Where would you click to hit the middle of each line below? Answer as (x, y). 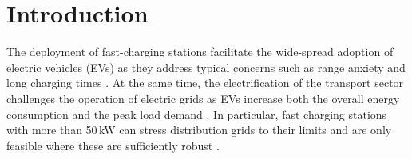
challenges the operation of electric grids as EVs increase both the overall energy (203, 98)
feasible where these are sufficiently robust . (113, 145)
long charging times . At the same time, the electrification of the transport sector (205, 83)
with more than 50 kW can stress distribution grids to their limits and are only (199, 130)
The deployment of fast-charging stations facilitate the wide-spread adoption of (200, 52)
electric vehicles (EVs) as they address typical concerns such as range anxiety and (206, 67)
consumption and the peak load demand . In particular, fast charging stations (197, 114)
